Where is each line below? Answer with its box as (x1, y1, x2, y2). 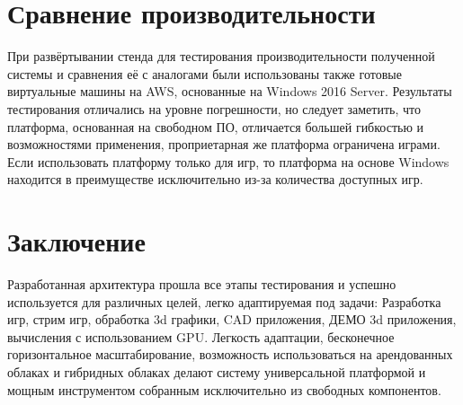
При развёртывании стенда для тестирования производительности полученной (7, 47, 435, 66)
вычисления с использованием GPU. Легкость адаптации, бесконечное (7, 327, 395, 346)
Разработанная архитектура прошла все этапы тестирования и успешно (7, 275, 396, 293)
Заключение (7, 223, 146, 260)
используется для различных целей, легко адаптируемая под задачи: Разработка (7, 292, 441, 311)
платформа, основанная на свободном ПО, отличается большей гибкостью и (7, 117, 424, 136)
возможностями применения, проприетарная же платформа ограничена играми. (7, 135, 441, 154)
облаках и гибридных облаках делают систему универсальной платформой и (7, 362, 426, 381)
